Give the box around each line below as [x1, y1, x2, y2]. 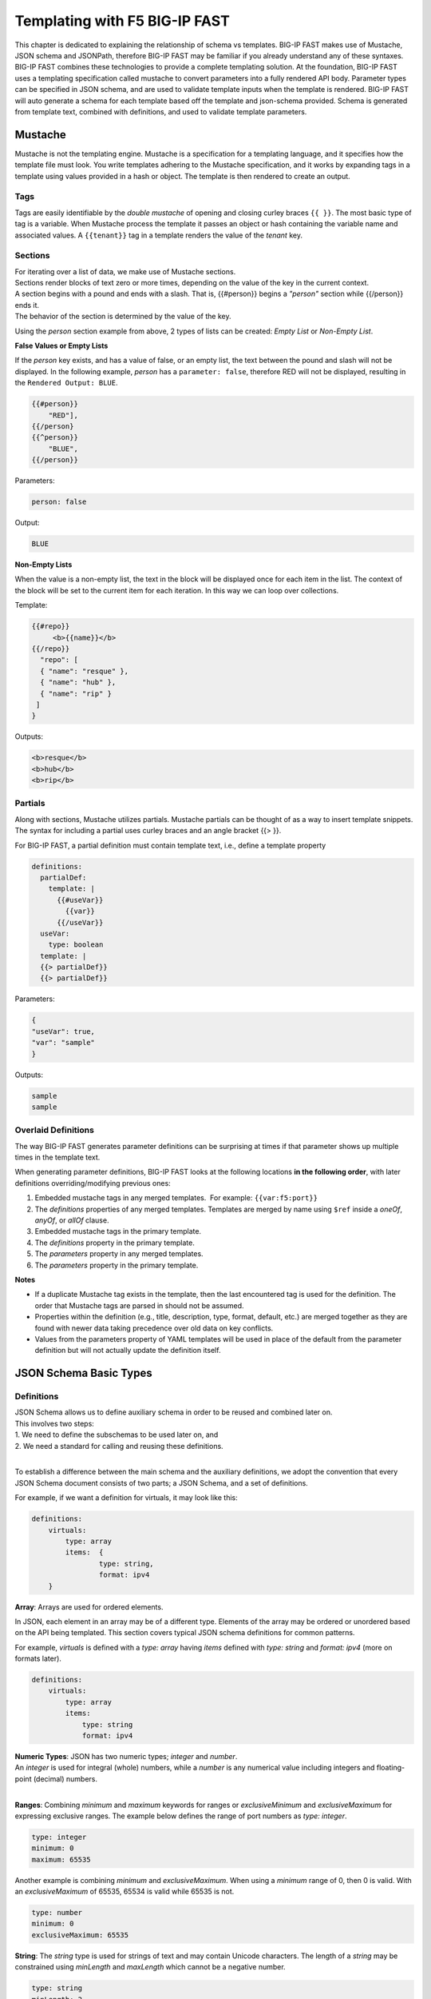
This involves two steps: [14, 1418, 95, 1428]
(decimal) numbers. [33, 1774, 98, 1783]
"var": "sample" [31, 1038, 96, 1047]
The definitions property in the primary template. [34, 1238, 195, 1247]
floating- [376, 1763, 405, 1773]
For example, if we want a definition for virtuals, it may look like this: [14, 1493, 239, 1502]
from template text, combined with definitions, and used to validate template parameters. [14, 106, 307, 116]
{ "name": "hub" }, [40, 678, 117, 687]
